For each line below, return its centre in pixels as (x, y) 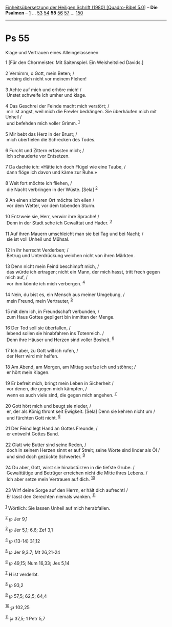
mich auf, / (17, 277)
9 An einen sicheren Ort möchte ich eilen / (50, 200)
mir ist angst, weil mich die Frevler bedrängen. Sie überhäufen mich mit (82, 111)
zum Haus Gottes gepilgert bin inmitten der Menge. (60, 317)
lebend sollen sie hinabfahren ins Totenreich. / (55, 333)
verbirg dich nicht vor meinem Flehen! (47, 78)
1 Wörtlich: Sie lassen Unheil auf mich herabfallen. (58, 508)
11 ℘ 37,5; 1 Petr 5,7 (25, 618)
